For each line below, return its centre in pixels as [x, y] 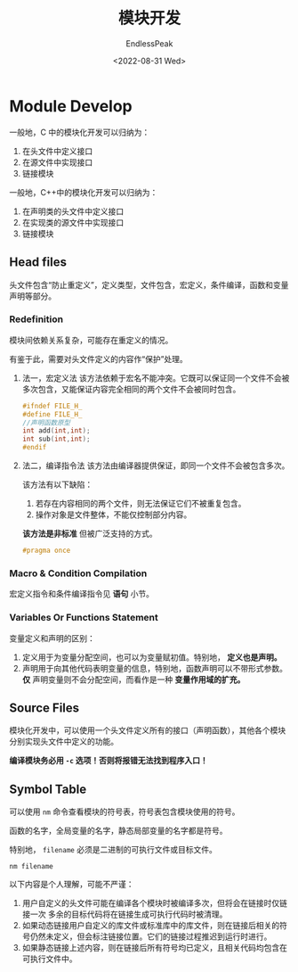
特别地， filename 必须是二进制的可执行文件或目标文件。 [113, 850]
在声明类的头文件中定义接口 [73, 211]
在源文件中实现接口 [57, 162]
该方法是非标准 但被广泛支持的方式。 [89, 534]
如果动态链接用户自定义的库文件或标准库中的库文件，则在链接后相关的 [151, 926]
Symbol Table [48, 789]
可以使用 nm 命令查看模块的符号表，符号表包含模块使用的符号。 [125, 811]
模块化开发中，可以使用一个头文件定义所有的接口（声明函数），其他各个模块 [148, 730]
